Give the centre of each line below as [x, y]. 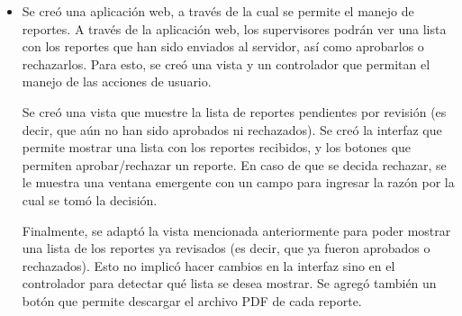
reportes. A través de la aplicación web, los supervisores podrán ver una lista [234, 28]
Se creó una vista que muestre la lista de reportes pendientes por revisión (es [234, 111]
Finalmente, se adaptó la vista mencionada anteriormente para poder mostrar [236, 230]
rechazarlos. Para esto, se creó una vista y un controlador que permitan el [226, 63]
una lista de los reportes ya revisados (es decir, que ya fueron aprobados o [226, 248]
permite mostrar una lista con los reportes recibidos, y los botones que [217, 147]
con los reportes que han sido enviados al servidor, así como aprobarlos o [223, 46]
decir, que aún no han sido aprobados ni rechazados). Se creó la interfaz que [232, 129]
